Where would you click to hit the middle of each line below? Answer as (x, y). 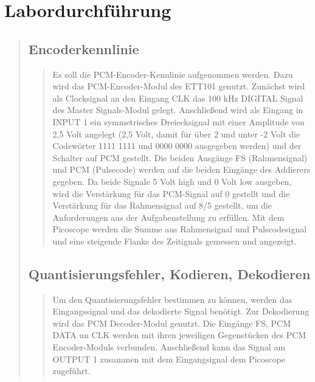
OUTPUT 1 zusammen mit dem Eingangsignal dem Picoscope (169, 359)
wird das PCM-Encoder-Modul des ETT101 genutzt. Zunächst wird (179, 86)
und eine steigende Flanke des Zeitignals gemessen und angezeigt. (175, 241)
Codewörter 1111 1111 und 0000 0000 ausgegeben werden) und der (177, 146)
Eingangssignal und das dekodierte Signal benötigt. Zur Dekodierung (181, 311)
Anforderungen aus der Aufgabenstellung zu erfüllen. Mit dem (168, 217)
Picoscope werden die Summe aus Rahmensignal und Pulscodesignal (180, 229)
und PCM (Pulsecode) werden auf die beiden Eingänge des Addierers (182, 169)
